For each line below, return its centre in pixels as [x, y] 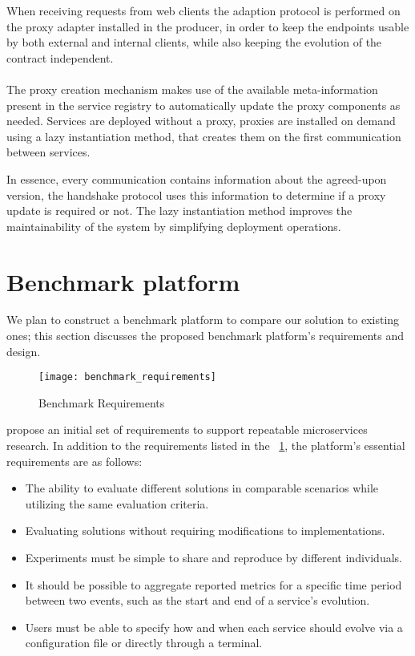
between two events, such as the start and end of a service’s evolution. [197, 600]
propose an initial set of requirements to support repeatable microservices [187, 429]
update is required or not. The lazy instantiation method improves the [179, 211]
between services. [48, 152]
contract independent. [60, 57]
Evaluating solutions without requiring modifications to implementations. [205, 530]
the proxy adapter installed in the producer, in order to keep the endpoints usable [208, 26]
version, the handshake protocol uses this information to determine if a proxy [196, 194]
